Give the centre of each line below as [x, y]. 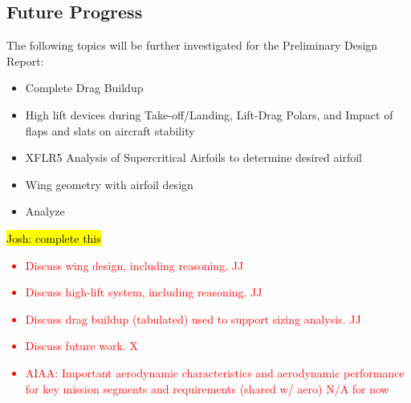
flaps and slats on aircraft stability [110, 130]
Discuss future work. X [81, 346]
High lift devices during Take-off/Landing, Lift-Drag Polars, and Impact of [209, 114]
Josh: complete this [54, 238]
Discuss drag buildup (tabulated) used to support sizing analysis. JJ [193, 318]
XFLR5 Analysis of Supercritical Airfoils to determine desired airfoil [194, 157]
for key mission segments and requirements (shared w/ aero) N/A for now [207, 388]
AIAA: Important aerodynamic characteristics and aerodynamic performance [215, 372]
